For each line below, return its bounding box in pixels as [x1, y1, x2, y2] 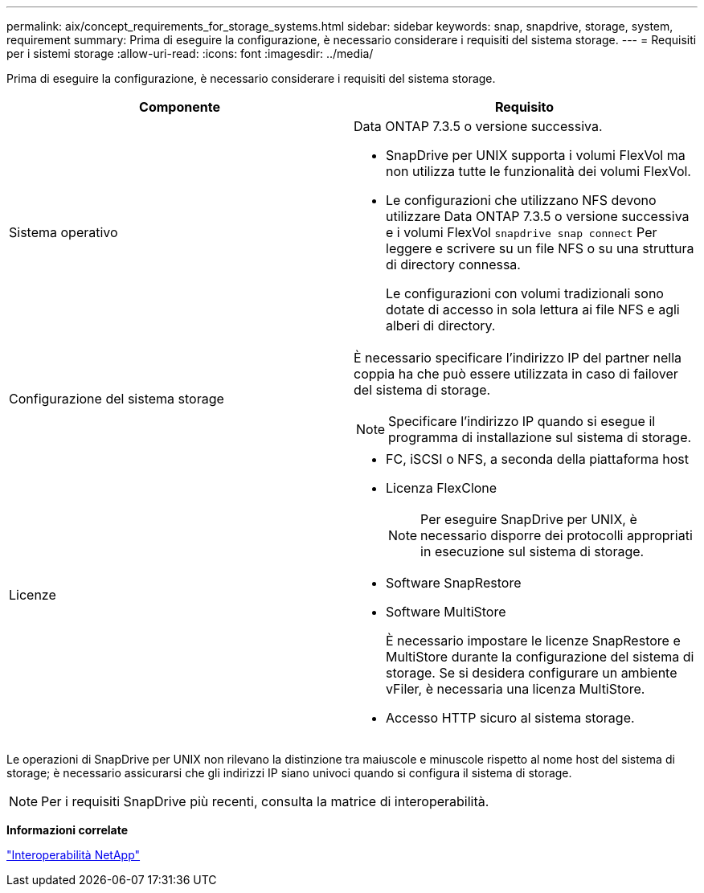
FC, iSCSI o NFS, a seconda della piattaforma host [386, 451, 689, 467]
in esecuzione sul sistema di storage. [420, 543, 645, 559]
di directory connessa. [386, 256, 521, 272]
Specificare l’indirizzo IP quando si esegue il [388, 413, 656, 429]
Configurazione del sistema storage [9, 391, 224, 407]
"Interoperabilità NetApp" [6, 848, 141, 862]
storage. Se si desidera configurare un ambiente [386, 665, 677, 681]
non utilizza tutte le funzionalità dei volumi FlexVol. [386, 163, 691, 179]
